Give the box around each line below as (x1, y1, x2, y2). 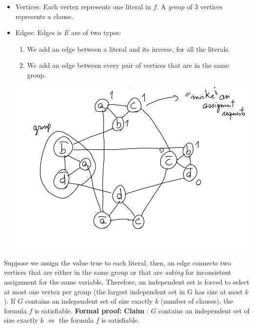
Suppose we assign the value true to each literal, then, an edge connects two (4, 257, 231, 267)
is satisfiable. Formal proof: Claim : (34, 305, 149, 315)
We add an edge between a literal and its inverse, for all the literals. (27, 43, 230, 54)
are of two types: (71, 27, 121, 38)
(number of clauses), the (160, 296, 233, 306)
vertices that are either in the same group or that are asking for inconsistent (4, 267, 232, 277)
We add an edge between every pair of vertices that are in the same (27, 60, 229, 70)
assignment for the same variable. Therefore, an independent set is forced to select (4, 276, 250, 287)
